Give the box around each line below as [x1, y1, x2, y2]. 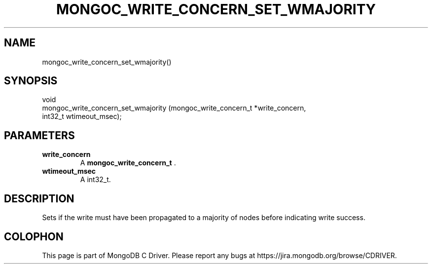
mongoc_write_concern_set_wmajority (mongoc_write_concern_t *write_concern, [42, 104, 306, 113]
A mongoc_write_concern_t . [80, 158, 176, 167]
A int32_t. [80, 175, 111, 184]
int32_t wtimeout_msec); [42, 112, 122, 121]
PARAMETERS [4, 129, 75, 142]
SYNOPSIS [4, 75, 58, 87]
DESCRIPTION [4, 192, 74, 205]
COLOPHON [4, 230, 64, 243]
